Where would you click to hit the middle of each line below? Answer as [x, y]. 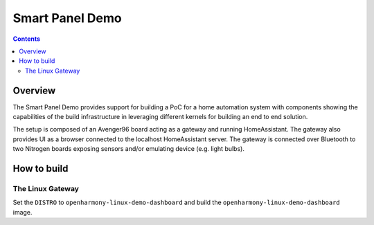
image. [23, 212]
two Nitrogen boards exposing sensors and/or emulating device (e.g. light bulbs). [129, 149]
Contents [27, 39]
